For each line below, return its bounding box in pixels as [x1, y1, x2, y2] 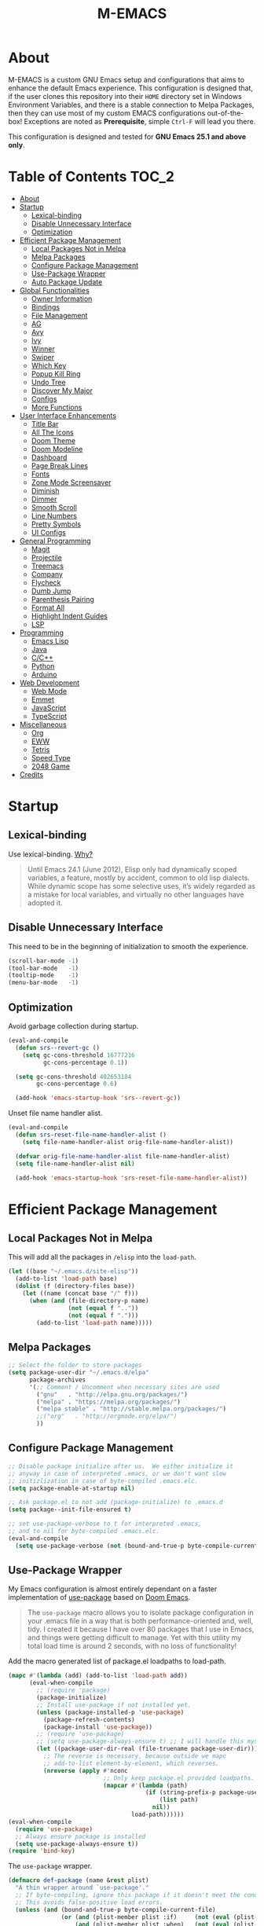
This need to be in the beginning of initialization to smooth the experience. [8, 941, 249, 951]
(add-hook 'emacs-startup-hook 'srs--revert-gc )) [15, 1094, 181, 1102]
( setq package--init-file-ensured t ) [8, 1506, 132, 1513]
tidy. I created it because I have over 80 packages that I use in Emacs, [27, 1624, 255, 1634]
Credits [19, 769, 44, 779]
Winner [31, 343, 55, 354]
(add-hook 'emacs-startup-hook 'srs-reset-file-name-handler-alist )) [15, 1174, 247, 1182]
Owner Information [31, 294, 93, 303]
